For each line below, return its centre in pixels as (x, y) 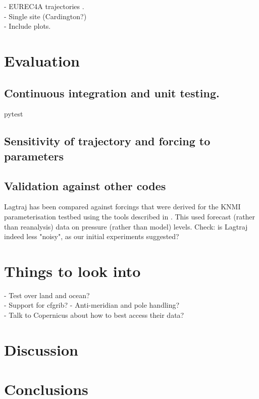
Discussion (41, 349)
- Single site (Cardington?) (45, 16)
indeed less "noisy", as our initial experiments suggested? (92, 236)
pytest (14, 114)
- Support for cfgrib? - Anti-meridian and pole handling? (92, 305)
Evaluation (42, 60)
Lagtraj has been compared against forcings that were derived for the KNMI (122, 207)
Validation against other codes (85, 185)
